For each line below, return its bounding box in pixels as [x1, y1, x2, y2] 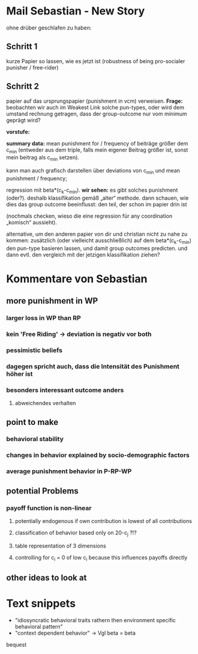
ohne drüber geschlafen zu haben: [6, 24, 92, 31]
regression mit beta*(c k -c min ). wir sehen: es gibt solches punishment [6, 186, 178, 195]
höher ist [6, 370, 33, 378]
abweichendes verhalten [14, 400, 76, 407]
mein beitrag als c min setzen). [6, 154, 80, 163]
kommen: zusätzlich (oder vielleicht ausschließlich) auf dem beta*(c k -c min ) [6, 236, 192, 245]
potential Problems [6, 486, 79, 496]
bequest [6, 641, 27, 648]
